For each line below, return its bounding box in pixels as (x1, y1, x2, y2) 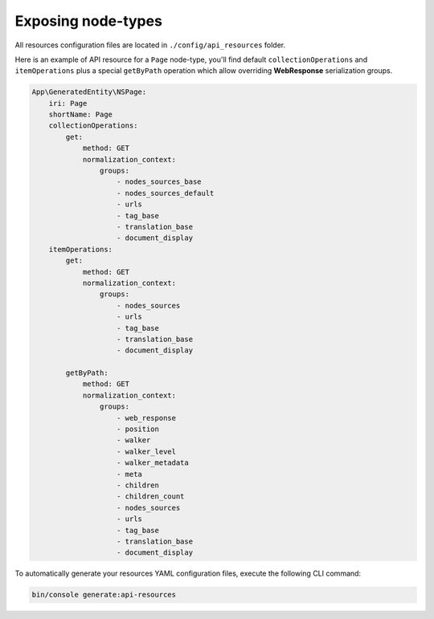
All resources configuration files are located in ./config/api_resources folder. (14, 40, 286, 50)
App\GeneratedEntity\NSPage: (31, 88, 147, 96)
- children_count (117, 492, 185, 501)
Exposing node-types (14, 12, 162, 30)
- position (117, 425, 160, 434)
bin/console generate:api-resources (31, 590, 177, 600)
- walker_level (117, 446, 177, 456)
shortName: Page (48, 110, 113, 120)
